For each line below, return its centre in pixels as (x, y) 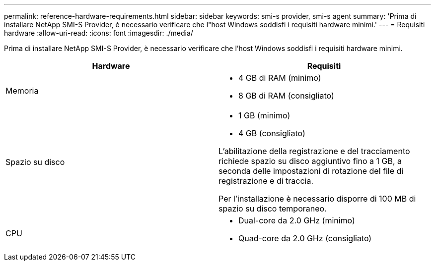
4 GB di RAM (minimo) (280, 78)
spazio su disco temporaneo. (273, 209)
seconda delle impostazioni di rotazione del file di (311, 171)
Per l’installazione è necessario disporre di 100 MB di (317, 199)
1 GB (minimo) (264, 115)
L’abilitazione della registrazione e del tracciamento (314, 151)
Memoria (22, 91)
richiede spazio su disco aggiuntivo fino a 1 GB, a (310, 161)
